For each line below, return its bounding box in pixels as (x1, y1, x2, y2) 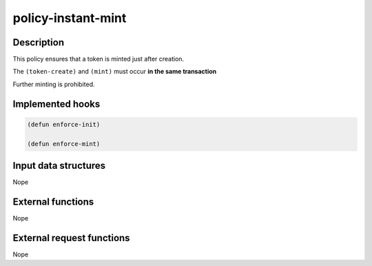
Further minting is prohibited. (12, 80, 96, 88)
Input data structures (12, 160, 106, 172)
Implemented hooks (12, 98, 101, 110)
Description (12, 37, 65, 48)
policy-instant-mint (12, 10, 127, 25)
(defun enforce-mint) (27, 140, 101, 147)
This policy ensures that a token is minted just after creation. (12, 55, 185, 63)
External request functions (12, 232, 130, 244)
